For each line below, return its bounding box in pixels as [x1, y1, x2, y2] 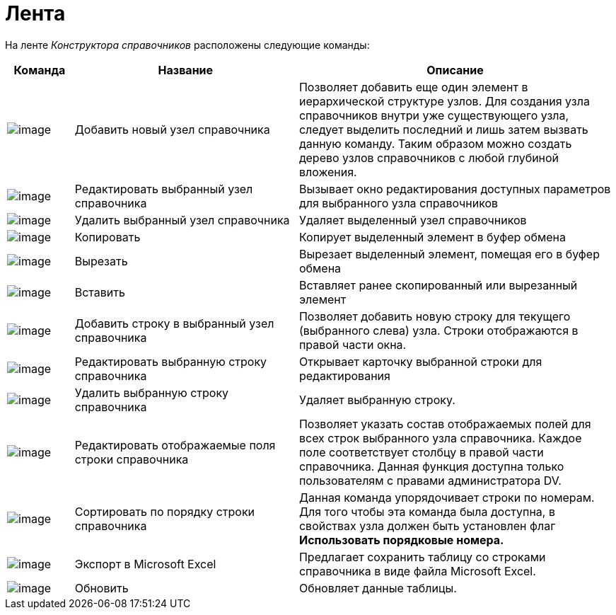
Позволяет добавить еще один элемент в [298, 79, 528, 94]
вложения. [298, 164, 357, 179]
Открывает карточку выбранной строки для [298, 354, 542, 369]
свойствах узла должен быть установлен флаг [298, 518, 556, 533]
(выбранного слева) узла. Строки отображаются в [298, 323, 579, 338]
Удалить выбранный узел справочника [74, 212, 290, 227]
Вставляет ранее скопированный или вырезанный [298, 277, 578, 292]
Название [158, 62, 214, 77]
